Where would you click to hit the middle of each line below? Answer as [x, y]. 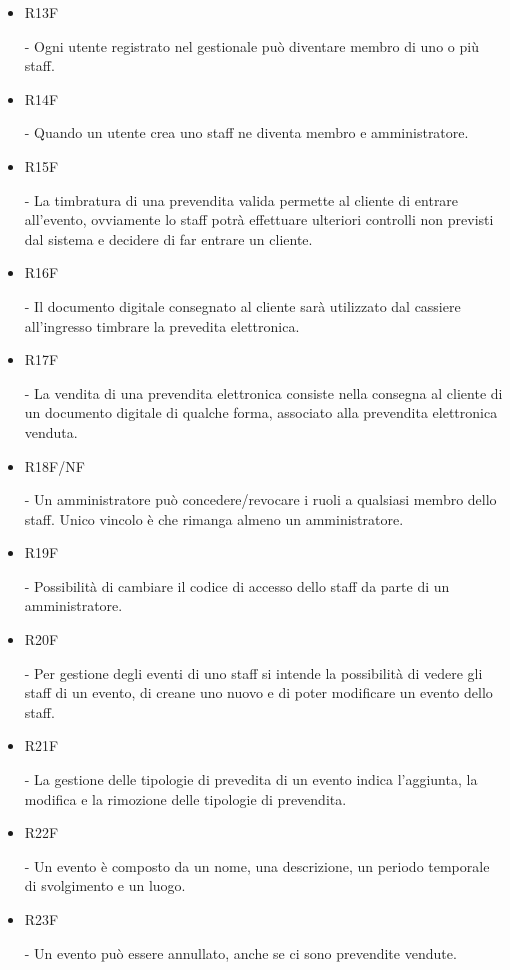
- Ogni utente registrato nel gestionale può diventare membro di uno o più [251, 45]
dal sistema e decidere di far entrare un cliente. [168, 238]
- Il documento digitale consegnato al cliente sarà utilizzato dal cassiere [242, 305]
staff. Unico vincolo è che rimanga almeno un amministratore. [214, 518]
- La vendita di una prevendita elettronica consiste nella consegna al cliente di [263, 392]
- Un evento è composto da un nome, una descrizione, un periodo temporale [257, 865]
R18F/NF [54, 465]
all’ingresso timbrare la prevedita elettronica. [162, 325]
